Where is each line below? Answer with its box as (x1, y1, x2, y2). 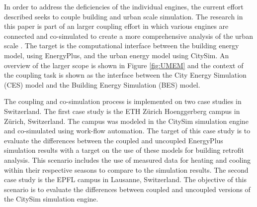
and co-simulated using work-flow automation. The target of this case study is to (4, 125, 251, 136)
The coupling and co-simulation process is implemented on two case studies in (4, 96, 242, 106)
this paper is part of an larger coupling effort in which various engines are (4, 21, 229, 31)
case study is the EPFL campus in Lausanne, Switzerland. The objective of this (4, 174, 247, 185)
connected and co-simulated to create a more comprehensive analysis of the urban (4, 30, 253, 41)
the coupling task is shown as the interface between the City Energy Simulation (4, 70, 247, 80)
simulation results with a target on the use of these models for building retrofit (4, 145, 244, 155)
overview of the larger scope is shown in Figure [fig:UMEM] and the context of (4, 60, 244, 70)
